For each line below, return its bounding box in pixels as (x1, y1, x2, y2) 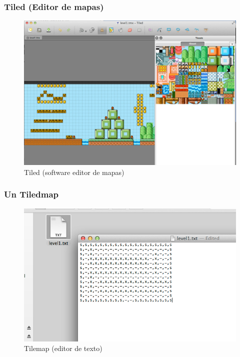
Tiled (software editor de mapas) (24, 166, 124, 177)
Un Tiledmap (4, 188, 59, 200)
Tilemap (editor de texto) (24, 343, 102, 353)
